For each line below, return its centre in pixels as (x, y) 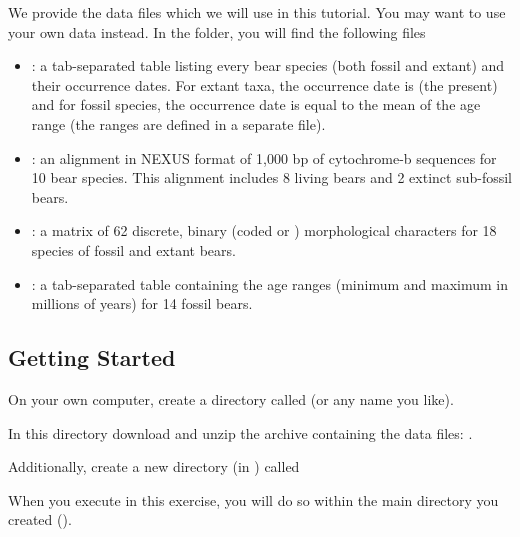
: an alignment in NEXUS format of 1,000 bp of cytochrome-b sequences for (264, 157)
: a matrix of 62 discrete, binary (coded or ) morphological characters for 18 (264, 230)
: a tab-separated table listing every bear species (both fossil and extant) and (268, 65)
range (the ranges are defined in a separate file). (178, 123)
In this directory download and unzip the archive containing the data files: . (240, 432)
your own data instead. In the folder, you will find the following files (217, 31)
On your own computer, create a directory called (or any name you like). (231, 398)
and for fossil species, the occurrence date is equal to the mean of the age (256, 104)
